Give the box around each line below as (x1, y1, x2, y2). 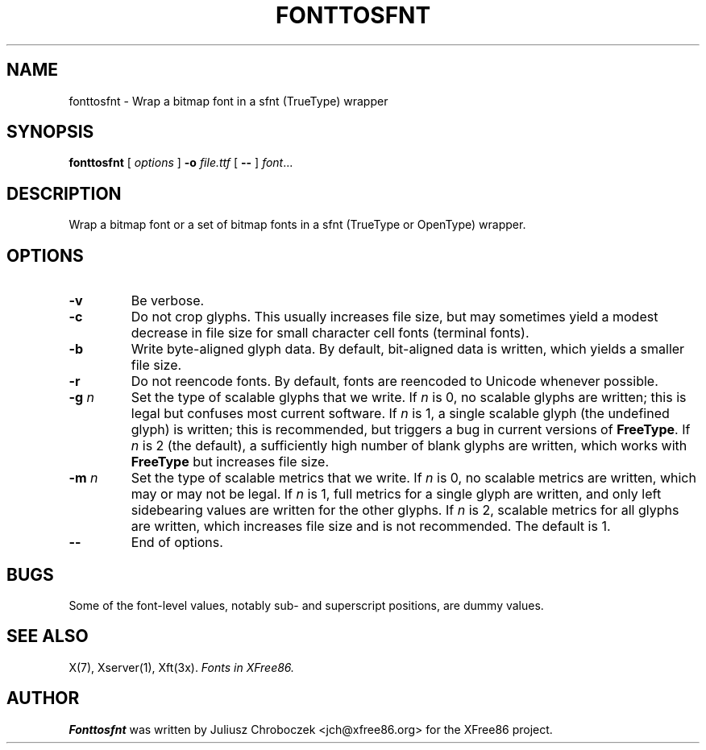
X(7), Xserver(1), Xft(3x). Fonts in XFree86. (69, 660, 295, 674)
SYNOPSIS (6, 122, 94, 143)
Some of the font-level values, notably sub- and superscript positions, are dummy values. (69, 598, 544, 612)
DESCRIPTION (6, 183, 122, 204)
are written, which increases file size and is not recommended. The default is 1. (131, 518, 611, 535)
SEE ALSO (6, 626, 89, 647)
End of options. (131, 534, 223, 551)
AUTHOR (6, 688, 80, 709)
